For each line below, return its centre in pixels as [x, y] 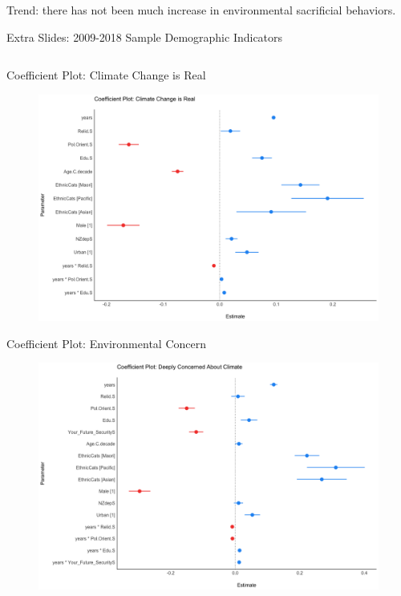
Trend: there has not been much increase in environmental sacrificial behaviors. [201, 10]
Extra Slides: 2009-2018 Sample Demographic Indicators [145, 36]
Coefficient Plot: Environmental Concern [106, 343]
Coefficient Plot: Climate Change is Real [106, 75]
